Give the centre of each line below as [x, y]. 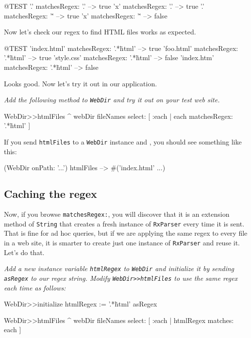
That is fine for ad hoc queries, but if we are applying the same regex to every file [126, 233]
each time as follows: [35, 287]
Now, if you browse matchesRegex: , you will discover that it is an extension [117, 214]
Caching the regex [50, 194]
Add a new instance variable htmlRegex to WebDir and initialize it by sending [119, 268]
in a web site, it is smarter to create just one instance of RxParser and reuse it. [122, 242]
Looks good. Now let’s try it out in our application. [81, 83]
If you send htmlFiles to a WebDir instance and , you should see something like [123, 142]
